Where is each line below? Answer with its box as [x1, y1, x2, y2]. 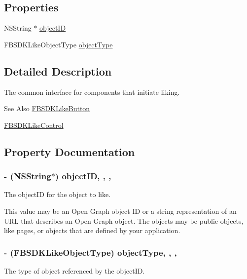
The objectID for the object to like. [4, 189, 111, 199]
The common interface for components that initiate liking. [4, 86, 180, 97]
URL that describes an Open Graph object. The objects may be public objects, [4, 215, 244, 226]
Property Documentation [4, 144, 135, 159]
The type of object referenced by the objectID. [4, 265, 145, 276]
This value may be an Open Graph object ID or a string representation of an [4, 205, 237, 216]
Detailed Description [4, 63, 112, 79]
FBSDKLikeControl [4, 120, 64, 130]
